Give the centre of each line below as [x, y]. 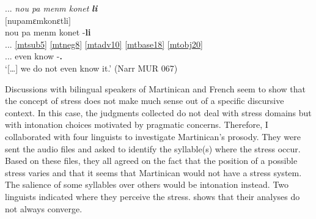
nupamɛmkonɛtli [38, 20]
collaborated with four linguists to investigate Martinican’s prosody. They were [153, 136]
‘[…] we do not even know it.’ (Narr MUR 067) [91, 68]
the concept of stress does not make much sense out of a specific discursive [145, 101]
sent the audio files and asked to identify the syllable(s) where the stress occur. [153, 148]
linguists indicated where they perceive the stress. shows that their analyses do [152, 196]
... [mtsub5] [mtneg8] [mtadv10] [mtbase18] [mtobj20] [104, 44]
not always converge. [44, 208]
